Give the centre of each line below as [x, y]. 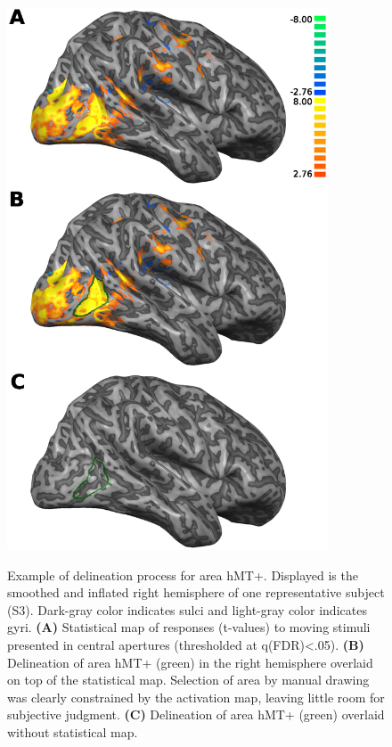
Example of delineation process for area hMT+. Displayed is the [183, 575]
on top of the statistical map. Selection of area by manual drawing [188, 680]
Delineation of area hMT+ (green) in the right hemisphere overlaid [190, 662]
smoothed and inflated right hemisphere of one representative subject [196, 592]
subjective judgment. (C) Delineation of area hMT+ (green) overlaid [196, 714]
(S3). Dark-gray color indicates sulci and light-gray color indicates [187, 609]
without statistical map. [73, 731]
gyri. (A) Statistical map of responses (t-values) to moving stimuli [189, 627]
